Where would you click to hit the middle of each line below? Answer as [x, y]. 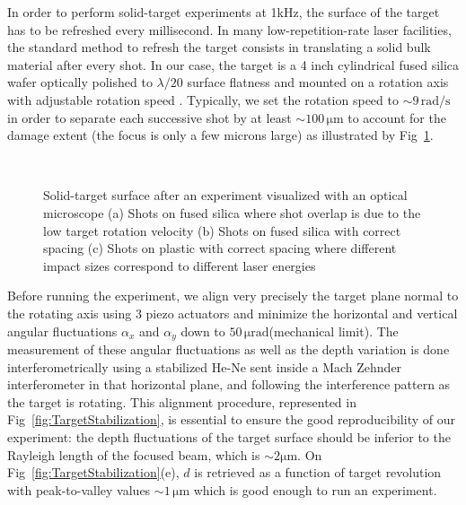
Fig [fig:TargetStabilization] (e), [93, 472]
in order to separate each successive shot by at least [149, 117]
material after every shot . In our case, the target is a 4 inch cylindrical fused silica [233, 64]
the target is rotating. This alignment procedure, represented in [182, 401]
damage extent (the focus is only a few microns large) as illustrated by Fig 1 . [220, 135]
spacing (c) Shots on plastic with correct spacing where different [220, 248]
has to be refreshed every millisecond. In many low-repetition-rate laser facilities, [229, 29]
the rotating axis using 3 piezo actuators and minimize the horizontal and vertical [233, 313]
